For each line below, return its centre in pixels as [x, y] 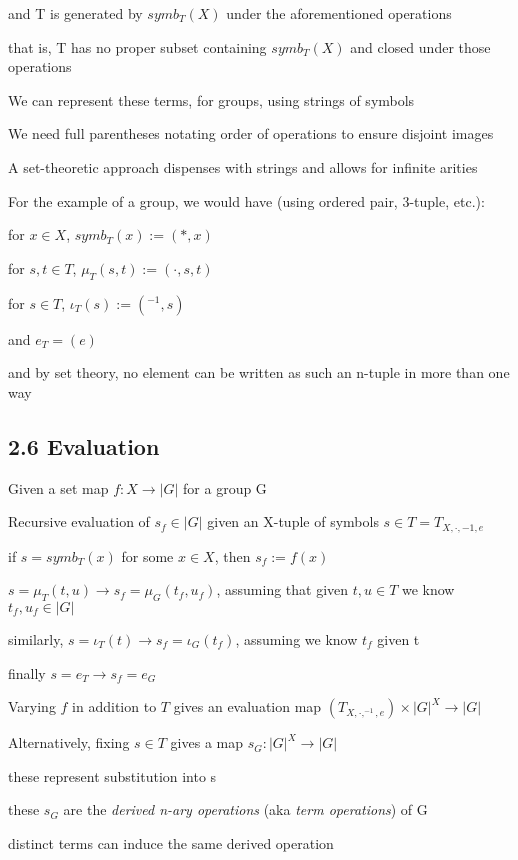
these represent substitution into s [112, 775]
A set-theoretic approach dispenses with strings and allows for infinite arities [243, 166]
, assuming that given [282, 589]
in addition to [114, 706]
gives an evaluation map [247, 706]
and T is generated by [75, 13]
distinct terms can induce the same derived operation [171, 842]
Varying [32, 706]
